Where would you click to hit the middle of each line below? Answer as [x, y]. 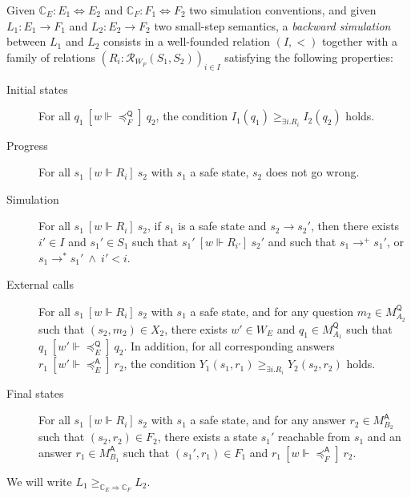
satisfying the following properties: [309, 57]
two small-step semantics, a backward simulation [272, 25]
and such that [302, 241]
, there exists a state [207, 437]
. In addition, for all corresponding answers [229, 346]
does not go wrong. [312, 172]
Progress [27, 145]
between [26, 41]
